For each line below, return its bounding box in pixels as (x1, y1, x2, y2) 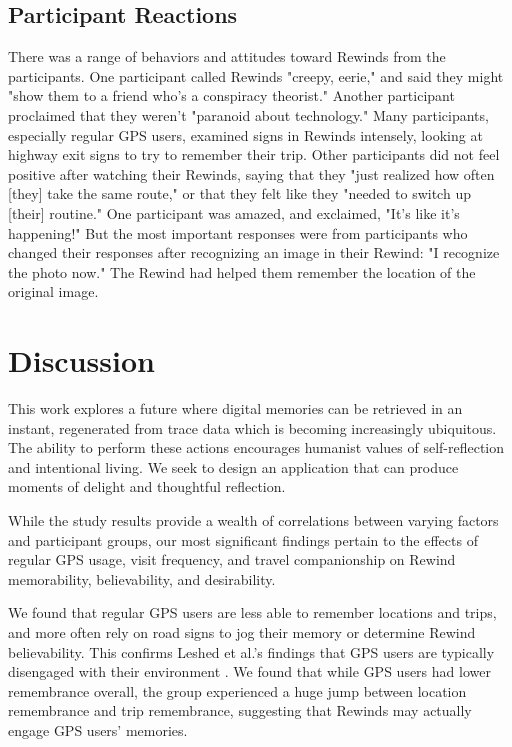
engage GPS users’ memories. (8, 719, 188, 740)
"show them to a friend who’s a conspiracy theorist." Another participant (8, 85, 455, 106)
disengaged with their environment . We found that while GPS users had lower (8, 661, 491, 682)
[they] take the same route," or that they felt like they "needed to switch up (8, 183, 471, 204)
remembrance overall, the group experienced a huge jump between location (8, 680, 467, 701)
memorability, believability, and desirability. (8, 568, 276, 589)
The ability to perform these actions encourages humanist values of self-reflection (8, 437, 505, 458)
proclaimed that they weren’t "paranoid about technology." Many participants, (8, 104, 489, 125)
